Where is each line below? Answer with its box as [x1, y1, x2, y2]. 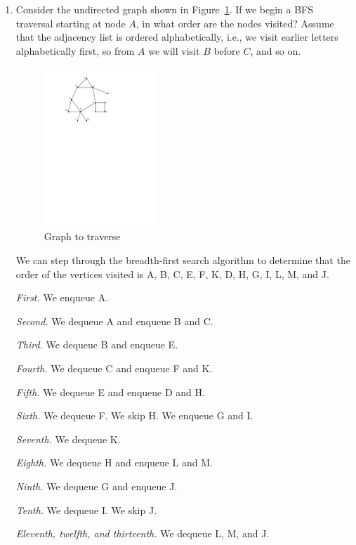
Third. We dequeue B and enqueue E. [15, 337, 178, 352]
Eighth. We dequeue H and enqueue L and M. [15, 455, 213, 470]
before [213, 43, 240, 58]
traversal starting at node [15, 15, 126, 30]
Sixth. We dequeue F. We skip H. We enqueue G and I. [15, 408, 253, 423]
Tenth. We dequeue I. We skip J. [15, 502, 157, 517]
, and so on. [250, 43, 301, 58]
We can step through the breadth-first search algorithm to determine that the [15, 253, 350, 268]
